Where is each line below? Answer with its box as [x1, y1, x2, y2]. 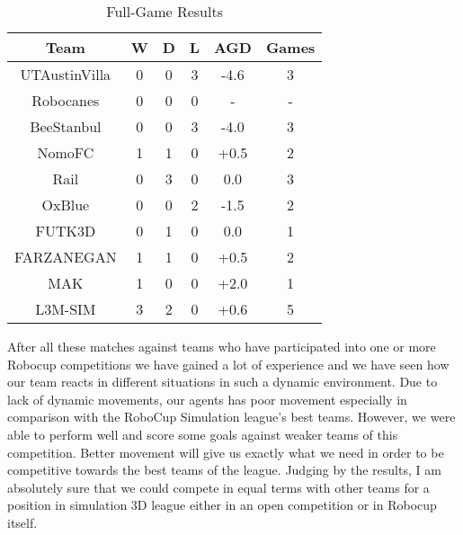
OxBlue [41, 194, 90, 215]
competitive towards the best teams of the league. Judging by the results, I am [7, 460, 441, 479]
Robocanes [31, 90, 100, 111]
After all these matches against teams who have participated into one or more [7, 337, 436, 355]
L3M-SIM [35, 299, 96, 319]
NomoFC [37, 142, 94, 163]
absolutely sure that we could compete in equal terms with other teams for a [7, 477, 430, 496]
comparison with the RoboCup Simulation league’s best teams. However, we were [7, 407, 456, 426]
